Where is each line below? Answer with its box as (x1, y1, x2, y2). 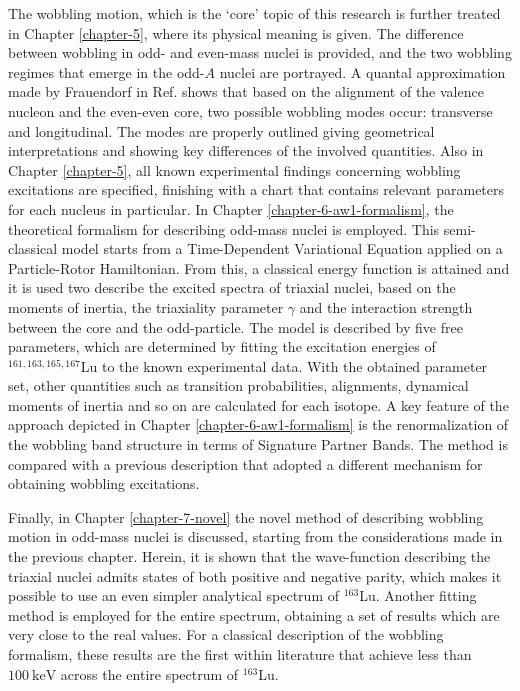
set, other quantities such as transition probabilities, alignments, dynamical (8, 375, 469, 396)
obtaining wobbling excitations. (8, 473, 200, 494)
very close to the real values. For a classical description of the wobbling (8, 624, 444, 645)
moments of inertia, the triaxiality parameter (8, 296, 284, 317)
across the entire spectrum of (60, 663, 239, 684)
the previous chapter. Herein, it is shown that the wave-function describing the (8, 546, 491, 567)
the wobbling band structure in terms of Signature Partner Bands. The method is (8, 434, 508, 455)
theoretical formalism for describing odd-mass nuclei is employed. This (8, 218, 440, 239)
